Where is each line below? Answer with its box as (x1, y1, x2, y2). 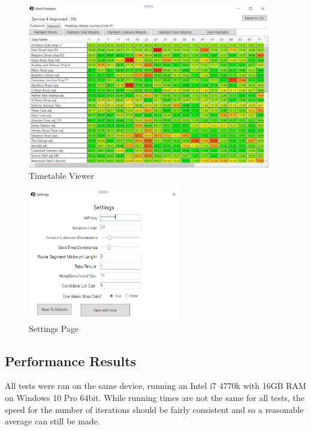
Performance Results (5, 351, 137, 370)
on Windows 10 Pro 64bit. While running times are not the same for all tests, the (5, 391, 305, 404)
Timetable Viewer (29, 169, 94, 182)
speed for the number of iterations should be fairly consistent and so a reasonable (5, 403, 304, 415)
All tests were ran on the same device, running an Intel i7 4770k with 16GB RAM (5, 379, 306, 392)
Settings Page (29, 322, 79, 334)
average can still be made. (5, 415, 100, 427)
